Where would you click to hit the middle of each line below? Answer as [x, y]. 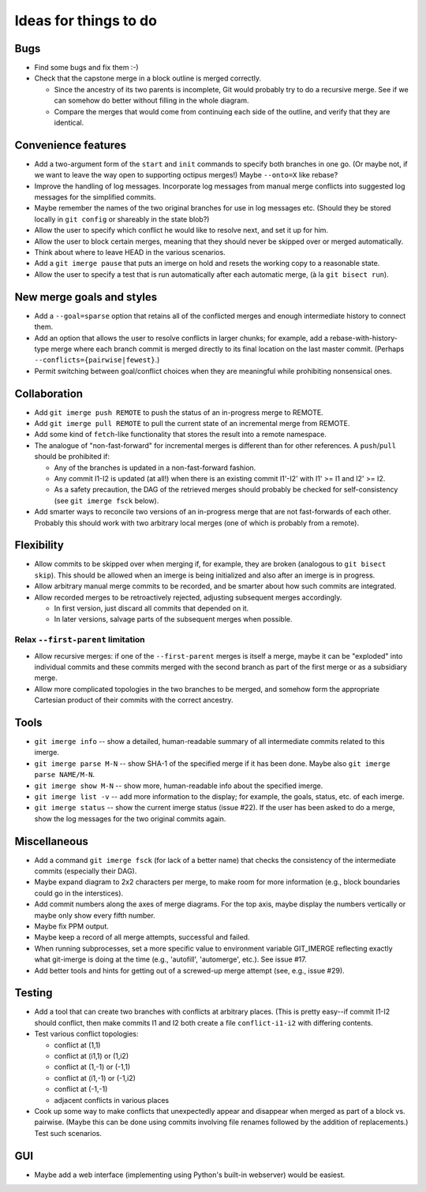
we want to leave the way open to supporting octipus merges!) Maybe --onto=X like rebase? [186, 175]
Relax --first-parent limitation [80, 640]
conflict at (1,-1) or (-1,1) [92, 1067]
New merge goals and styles [86, 297]
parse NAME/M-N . [65, 775]
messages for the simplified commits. [95, 197]
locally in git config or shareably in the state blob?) [122, 219]
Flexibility [39, 546]
